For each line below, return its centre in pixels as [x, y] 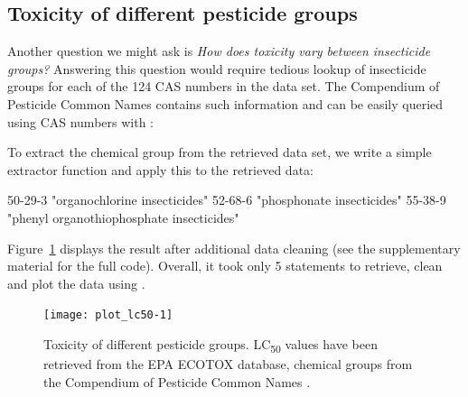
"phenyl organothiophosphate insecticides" [123, 217]
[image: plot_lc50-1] [108, 315]
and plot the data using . [76, 283]
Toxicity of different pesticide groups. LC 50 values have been [211, 345]
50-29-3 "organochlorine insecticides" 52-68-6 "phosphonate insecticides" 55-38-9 [227, 200]
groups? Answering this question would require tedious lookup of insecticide [217, 68]
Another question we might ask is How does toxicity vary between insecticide [219, 51]
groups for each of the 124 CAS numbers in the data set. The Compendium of [224, 86]
